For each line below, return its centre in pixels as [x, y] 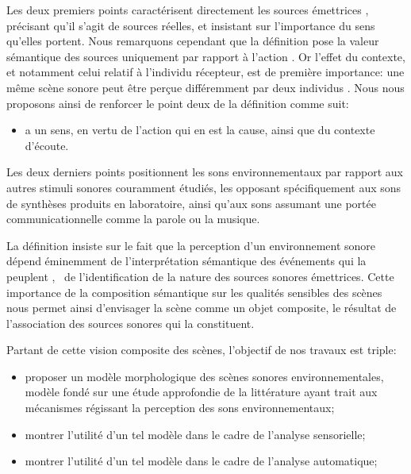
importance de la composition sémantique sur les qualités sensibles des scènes [194, 292]
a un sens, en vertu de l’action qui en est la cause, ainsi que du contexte [200, 130]
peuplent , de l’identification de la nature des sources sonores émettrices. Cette [200, 276]
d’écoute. [47, 145]
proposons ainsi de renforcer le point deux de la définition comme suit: [178, 103]
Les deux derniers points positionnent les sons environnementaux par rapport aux [205, 172]
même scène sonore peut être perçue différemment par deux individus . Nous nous [205, 87]
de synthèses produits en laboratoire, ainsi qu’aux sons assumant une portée [191, 203]
